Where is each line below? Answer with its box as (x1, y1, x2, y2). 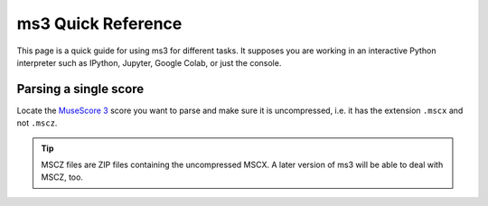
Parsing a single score (16, 81, 145, 97)
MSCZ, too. (41, 172, 83, 183)
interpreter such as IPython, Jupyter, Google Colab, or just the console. (16, 57, 282, 68)
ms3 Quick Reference (16, 14, 183, 33)
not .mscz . (16, 117, 58, 128)
